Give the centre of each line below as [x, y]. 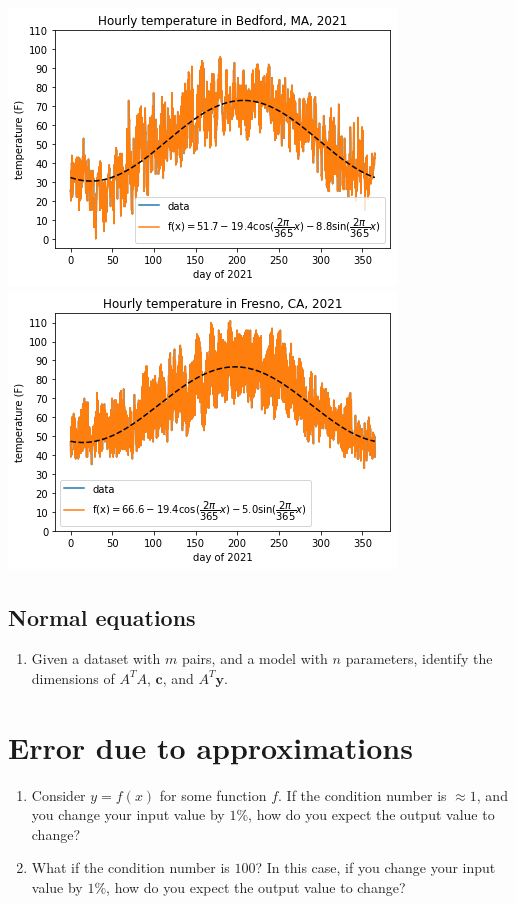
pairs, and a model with [254, 658]
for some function [213, 794]
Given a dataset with [96, 658]
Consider [58, 794]
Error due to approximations [210, 746]
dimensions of [73, 677]
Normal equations [102, 616]
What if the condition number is [130, 867]
